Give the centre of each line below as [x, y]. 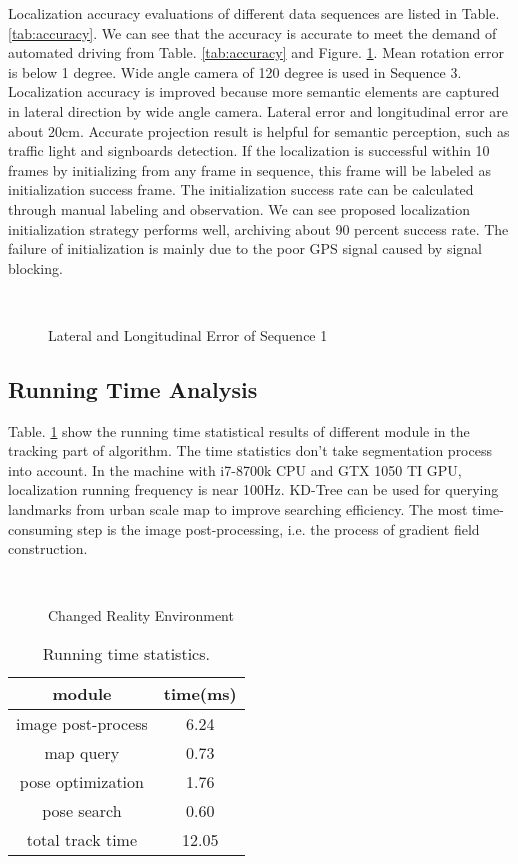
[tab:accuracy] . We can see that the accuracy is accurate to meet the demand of [252, 32]
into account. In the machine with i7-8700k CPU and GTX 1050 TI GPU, [235, 469]
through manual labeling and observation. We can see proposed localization [239, 208]
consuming [40, 528]
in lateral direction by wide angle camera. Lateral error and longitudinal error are [258, 110]
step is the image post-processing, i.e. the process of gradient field [278, 528]
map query [82, 753]
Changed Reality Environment [141, 615]
